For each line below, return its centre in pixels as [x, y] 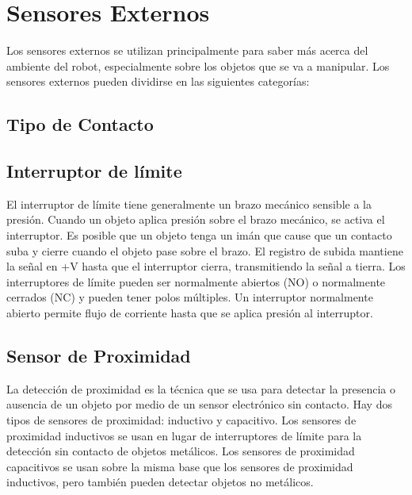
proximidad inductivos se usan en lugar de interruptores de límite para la [184, 435]
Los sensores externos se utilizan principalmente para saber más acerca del [187, 50]
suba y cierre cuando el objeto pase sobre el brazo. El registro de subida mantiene [205, 250]
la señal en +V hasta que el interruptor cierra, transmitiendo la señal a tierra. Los [206, 266]
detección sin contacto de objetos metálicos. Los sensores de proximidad [181, 451]
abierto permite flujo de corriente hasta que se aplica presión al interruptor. [190, 313]
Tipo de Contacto [80, 124]
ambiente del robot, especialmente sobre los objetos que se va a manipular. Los [198, 65]
